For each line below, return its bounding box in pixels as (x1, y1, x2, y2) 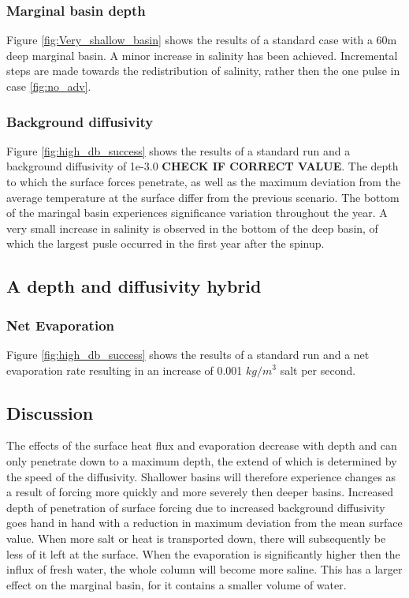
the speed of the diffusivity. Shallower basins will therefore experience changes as (6, 468, 396, 484)
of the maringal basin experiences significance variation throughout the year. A (6, 204, 388, 221)
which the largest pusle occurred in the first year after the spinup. (6, 235, 325, 252)
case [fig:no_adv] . (6, 78, 91, 94)
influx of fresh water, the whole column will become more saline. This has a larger (6, 561, 403, 577)
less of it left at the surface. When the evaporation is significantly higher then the (6, 545, 400, 562)
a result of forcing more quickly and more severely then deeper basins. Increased (6, 484, 394, 500)
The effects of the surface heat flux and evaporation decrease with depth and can (6, 437, 397, 454)
